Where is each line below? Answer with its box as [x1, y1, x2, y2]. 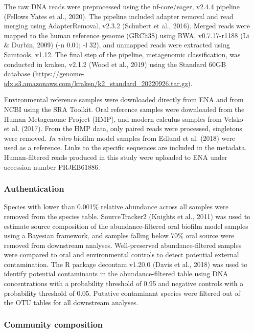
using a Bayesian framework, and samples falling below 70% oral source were [4, 230, 234, 241]
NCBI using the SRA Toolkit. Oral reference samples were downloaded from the [4, 104, 245, 114]
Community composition [4, 318, 103, 330]
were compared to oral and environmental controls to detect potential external [4, 249, 239, 260]
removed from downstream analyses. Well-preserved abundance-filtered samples [4, 240, 242, 250]
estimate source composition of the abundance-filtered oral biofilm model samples [4, 221, 248, 231]
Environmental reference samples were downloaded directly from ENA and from [4, 94, 244, 105]
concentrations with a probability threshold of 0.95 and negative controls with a [4, 278, 244, 289]
